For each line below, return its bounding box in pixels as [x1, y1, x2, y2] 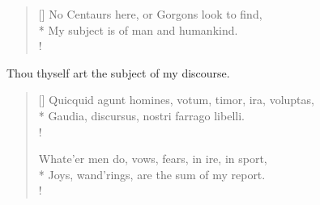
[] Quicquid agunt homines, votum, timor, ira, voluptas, [38, 91, 314, 108]
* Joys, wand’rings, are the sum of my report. [38, 165, 266, 182]
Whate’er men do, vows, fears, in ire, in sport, [38, 150, 267, 167]
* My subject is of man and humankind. [38, 21, 238, 38]
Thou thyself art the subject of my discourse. [6, 64, 230, 81]
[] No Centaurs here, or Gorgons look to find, [38, 6, 262, 22]
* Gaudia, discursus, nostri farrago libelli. [38, 107, 245, 123]
